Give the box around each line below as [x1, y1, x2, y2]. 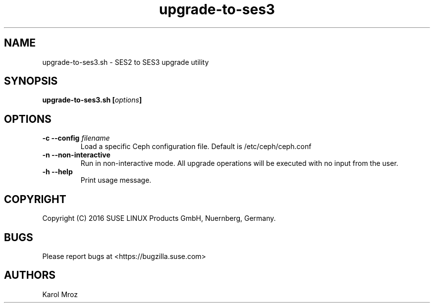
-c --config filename [42, 134, 110, 143]
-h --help [42, 167, 73, 176]
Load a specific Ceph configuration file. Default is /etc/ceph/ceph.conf [80, 142, 312, 151]
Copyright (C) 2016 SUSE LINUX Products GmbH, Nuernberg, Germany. [42, 214, 276, 223]
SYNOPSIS [4, 75, 58, 88]
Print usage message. [80, 176, 152, 185]
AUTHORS [4, 269, 56, 282]
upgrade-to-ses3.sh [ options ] [42, 96, 142, 104]
